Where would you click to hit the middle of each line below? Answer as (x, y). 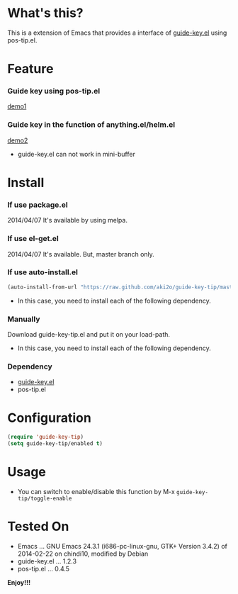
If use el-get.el (33, 239)
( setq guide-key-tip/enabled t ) (55, 444)
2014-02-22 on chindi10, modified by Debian (83, 554)
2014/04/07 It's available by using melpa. (67, 220)
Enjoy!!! (19, 582)
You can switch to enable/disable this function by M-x (96, 491)
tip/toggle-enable (45, 498)
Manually (24, 319)
